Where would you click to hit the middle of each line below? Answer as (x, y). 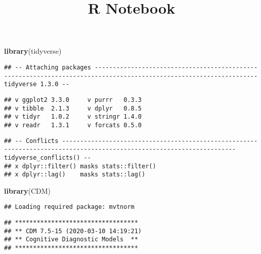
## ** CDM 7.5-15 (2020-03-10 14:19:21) (73, 231)
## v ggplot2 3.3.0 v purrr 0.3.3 (73, 100)
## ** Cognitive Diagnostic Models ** (71, 240)
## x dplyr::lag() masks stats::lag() (75, 175)
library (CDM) (28, 190)
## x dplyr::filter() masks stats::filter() (80, 166)
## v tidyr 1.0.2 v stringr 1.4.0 (73, 117)
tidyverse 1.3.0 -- (37, 84)
